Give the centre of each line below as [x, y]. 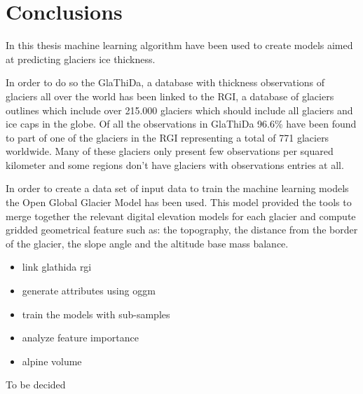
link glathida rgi [57, 267]
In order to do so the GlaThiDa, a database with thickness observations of [165, 82]
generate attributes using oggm [89, 291]
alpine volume [52, 361]
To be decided [36, 385]
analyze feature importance [80, 338]
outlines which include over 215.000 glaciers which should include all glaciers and [179, 110]
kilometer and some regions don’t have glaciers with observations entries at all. [175, 164]
